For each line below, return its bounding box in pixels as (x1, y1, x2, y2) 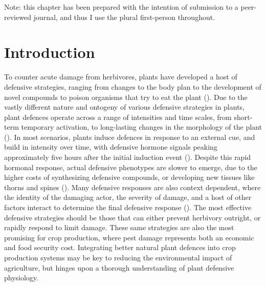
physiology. (4, 272, 38, 283)
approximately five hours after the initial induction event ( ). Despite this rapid (4, 152, 251, 162)
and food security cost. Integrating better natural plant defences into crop (4, 242, 236, 253)
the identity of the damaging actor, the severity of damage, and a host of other (4, 192, 252, 202)
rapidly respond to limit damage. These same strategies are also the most (4, 222, 234, 233)
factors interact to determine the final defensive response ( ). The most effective (4, 202, 252, 213)
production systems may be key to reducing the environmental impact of (4, 252, 232, 262)
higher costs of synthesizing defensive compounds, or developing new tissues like (4, 172, 255, 182)
